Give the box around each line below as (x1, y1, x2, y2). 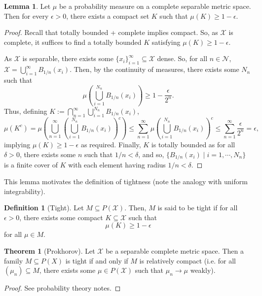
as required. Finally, (80, 139, 141, 150)
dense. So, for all (157, 53, 208, 64)
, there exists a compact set (66, 10, 150, 21)
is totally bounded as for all (151, 139, 235, 150)
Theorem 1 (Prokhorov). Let (4, 245, 95, 256)
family (4, 255, 23, 265)
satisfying (151, 36, 181, 47)
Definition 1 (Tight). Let (4, 202, 84, 213)
